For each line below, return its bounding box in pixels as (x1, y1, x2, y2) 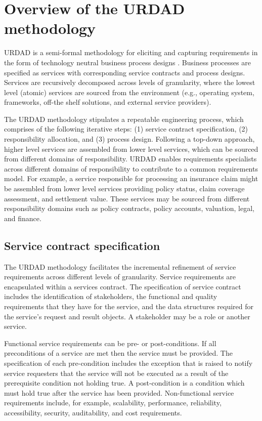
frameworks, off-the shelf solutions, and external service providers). (4, 97, 211, 107)
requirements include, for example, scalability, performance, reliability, (4, 397, 222, 408)
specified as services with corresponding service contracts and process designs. (4, 67, 245, 77)
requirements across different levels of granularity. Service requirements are (4, 271, 236, 282)
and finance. (4, 213, 41, 223)
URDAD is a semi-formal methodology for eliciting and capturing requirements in (4, 47, 258, 58)
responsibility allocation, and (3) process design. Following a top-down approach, (4, 134, 255, 144)
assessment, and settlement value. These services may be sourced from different (4, 193, 250, 203)
